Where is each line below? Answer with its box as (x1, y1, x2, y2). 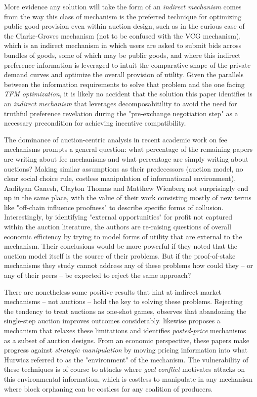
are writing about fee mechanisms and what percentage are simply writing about (4, 153, 249, 164)
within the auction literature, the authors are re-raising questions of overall (4, 221, 231, 232)
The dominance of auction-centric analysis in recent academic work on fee (4, 134, 227, 144)
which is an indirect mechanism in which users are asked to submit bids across (4, 40, 242, 50)
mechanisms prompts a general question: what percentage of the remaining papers (4, 144, 253, 154)
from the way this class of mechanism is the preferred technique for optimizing (4, 11, 242, 21)
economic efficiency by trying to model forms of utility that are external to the (4, 231, 242, 241)
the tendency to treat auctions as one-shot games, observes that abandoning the (4, 306, 247, 316)
